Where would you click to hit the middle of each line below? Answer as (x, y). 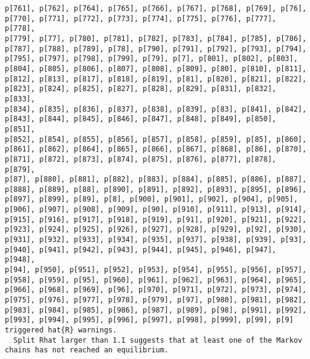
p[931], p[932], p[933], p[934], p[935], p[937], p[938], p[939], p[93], (156, 240)
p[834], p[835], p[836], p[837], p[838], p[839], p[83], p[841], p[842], (156, 109)
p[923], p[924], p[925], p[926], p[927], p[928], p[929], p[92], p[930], (156, 230)
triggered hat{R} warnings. (61, 330)
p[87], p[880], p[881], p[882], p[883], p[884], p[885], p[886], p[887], (156, 179)
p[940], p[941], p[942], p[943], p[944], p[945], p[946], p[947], (141, 249)
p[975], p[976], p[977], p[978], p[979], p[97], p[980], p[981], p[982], (156, 300)
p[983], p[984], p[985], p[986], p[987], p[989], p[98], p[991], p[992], (156, 310)
